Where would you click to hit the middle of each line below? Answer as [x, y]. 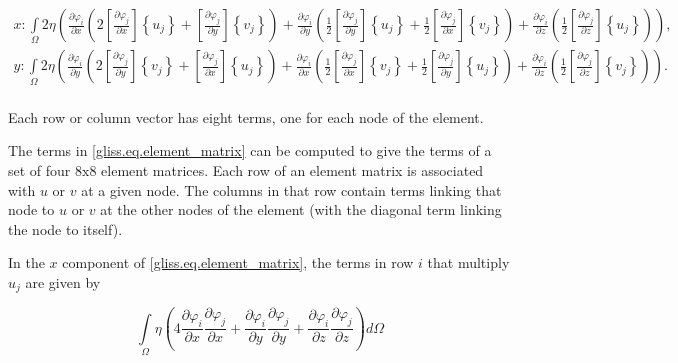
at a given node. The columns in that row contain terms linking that [291, 189]
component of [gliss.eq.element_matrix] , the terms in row [238, 262]
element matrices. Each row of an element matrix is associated [292, 169]
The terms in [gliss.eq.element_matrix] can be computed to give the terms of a [250, 150]
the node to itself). [65, 228]
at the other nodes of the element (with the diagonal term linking [301, 209]
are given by [63, 281]
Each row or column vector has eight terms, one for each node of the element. [246, 116]
